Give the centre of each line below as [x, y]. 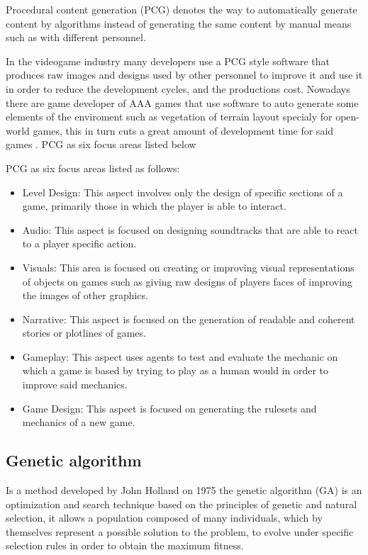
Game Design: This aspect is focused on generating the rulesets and [169, 408]
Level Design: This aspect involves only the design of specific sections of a [183, 192]
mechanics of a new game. [79, 422]
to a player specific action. [79, 243]
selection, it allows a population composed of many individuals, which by [164, 518]
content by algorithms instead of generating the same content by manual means [179, 23]
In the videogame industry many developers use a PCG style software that [168, 61]
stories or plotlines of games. [84, 333]
